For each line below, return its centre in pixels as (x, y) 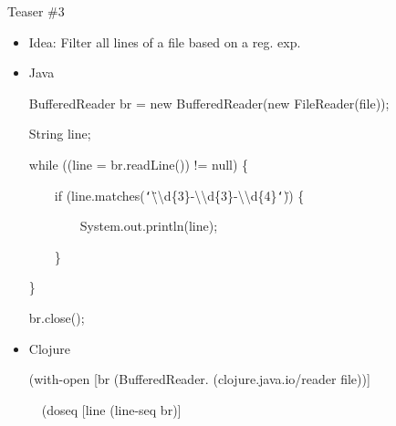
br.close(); (57, 317)
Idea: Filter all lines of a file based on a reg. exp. (165, 42)
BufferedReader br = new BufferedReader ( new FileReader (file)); (209, 103)
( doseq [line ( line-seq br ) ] (111, 409)
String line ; (60, 134)
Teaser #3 (36, 11)
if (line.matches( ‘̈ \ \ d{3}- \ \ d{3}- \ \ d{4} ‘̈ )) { (179, 195)
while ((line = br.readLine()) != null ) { (139, 164)
